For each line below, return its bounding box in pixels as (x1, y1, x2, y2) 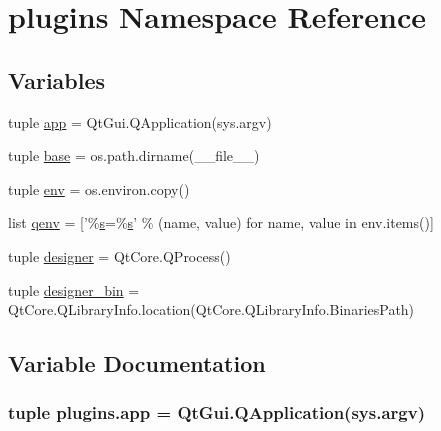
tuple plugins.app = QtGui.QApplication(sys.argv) (8, 400, 425, 425)
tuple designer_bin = (8, 279, 140, 300)
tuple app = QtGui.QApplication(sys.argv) (8, 111, 272, 132)
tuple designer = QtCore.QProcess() (8, 245, 231, 266)
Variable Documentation (8, 348, 266, 379)
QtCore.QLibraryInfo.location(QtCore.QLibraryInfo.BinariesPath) (8, 299, 415, 320)
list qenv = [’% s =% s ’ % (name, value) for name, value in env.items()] (8, 212, 434, 233)
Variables (8, 64, 106, 95)
